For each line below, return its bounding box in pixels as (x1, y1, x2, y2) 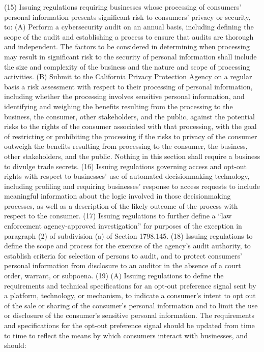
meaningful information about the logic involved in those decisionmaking (4, 190, 231, 201)
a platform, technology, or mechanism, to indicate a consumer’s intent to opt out (4, 290, 256, 301)
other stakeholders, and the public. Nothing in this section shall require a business (4, 150, 260, 161)
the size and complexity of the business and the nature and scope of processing (4, 61, 250, 72)
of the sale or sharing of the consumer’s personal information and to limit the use (4, 300, 258, 310)
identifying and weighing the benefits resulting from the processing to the (4, 101, 233, 111)
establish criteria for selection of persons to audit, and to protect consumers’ (4, 250, 242, 261)
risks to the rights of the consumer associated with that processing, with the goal (4, 121, 257, 132)
